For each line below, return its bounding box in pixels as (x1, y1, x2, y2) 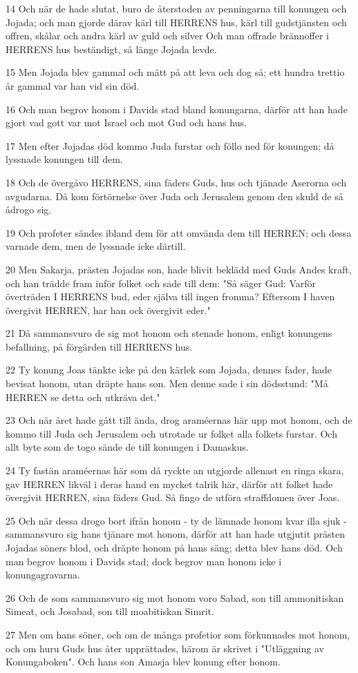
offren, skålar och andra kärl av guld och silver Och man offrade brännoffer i (6, 28, 329, 43)
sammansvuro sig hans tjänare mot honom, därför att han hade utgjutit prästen (6, 527, 346, 541)
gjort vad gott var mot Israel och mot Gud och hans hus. (6, 115, 247, 130)
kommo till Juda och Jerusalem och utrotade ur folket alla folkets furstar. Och (6, 426, 337, 440)
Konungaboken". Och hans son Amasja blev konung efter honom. (6, 654, 281, 669)
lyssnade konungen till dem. (6, 152, 123, 166)
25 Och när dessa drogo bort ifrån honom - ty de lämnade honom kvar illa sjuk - (6, 513, 347, 527)
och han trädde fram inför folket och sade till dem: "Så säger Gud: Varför (6, 275, 317, 290)
